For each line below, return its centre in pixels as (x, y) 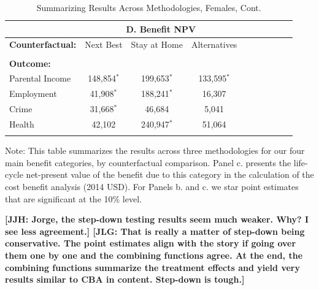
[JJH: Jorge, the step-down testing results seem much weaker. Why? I (157, 219)
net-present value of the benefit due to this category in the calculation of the (170, 174)
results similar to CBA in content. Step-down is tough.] (125, 279)
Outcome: (30, 63)
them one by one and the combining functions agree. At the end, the (154, 255)
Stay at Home (157, 44)
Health (22, 124)
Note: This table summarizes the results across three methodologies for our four (155, 151)
